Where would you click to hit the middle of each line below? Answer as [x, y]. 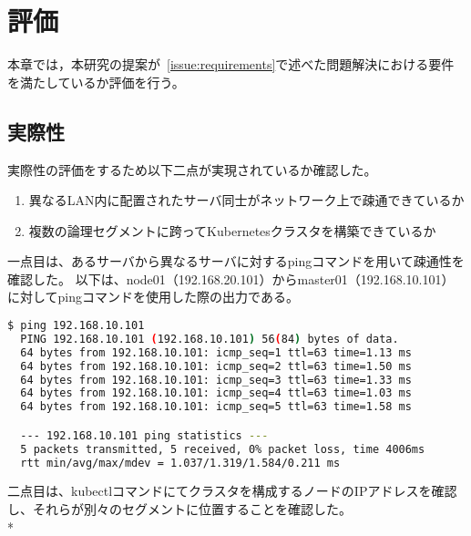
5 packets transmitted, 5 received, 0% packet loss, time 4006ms [223, 449]
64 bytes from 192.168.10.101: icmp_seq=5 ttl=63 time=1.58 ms [216, 407]
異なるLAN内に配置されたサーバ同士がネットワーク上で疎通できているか [246, 200]
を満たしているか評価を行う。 [96, 82]
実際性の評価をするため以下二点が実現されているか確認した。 [192, 169]
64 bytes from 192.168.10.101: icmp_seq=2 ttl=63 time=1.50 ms [216, 366]
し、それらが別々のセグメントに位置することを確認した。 [179, 509]
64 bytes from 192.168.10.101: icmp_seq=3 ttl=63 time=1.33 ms [216, 380]
